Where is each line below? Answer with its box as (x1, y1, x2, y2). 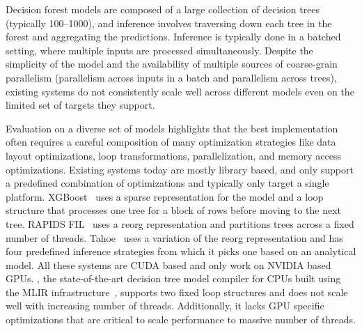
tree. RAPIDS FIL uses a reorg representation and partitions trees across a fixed (6, 216, 354, 231)
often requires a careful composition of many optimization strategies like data (6, 134, 336, 149)
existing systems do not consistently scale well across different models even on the (6, 84, 354, 98)
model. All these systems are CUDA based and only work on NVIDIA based (6, 257, 331, 272)
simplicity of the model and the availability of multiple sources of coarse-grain (6, 56, 338, 71)
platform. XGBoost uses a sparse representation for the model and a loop (6, 189, 324, 203)
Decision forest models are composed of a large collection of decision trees (6, 2, 320, 16)
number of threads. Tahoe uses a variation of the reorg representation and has (6, 230, 343, 245)
